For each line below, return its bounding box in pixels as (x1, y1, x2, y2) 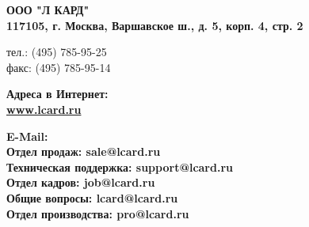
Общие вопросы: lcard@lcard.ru (6, 189, 178, 206)
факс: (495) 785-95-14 (6, 59, 111, 75)
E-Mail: (6, 127, 48, 144)
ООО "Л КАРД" (6, 2, 90, 17)
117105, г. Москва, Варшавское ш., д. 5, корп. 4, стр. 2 (6, 17, 303, 33)
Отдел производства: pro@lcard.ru (6, 205, 189, 221)
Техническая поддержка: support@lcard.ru (6, 158, 233, 175)
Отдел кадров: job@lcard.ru (6, 174, 155, 191)
